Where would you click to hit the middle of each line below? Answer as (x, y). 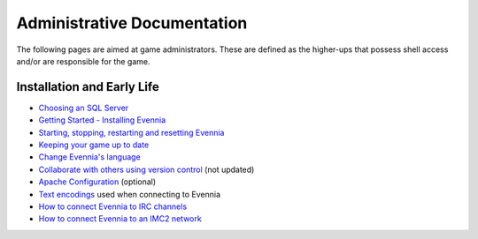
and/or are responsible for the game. (83, 61)
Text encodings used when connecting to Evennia (130, 194)
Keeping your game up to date (94, 145)
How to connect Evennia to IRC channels (113, 206)
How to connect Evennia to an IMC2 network (120, 219)
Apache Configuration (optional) (97, 182)
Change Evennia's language (89, 157)
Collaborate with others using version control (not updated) (146, 169)
